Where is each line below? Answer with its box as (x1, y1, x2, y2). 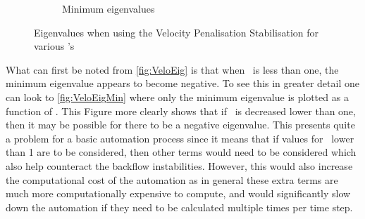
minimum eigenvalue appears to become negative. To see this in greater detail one (6, 76, 359, 91)
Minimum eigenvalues (62, 1, 155, 15)
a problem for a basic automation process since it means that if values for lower (6, 131, 354, 145)
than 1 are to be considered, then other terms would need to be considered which (6, 145, 357, 159)
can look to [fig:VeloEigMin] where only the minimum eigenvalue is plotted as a (6, 89, 349, 104)
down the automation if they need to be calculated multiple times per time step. (6, 199, 353, 214)
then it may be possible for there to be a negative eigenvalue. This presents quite (6, 117, 355, 132)
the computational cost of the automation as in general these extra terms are (6, 172, 338, 187)
